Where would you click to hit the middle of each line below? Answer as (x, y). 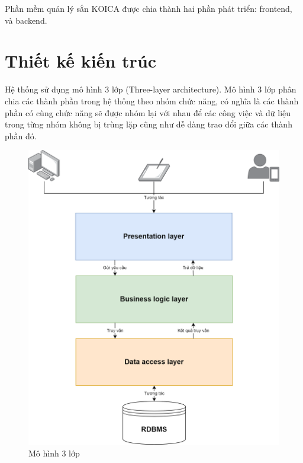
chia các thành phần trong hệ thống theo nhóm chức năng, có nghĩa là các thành (152, 100)
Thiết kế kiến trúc (81, 61)
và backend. (26, 20)
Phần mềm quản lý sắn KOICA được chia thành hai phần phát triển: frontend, (149, 8)
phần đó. (21, 135)
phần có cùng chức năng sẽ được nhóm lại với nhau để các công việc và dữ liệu (148, 112)
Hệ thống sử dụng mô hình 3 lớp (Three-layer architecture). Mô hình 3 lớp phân (151, 89)
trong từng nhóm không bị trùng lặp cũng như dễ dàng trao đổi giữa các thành (149, 124)
